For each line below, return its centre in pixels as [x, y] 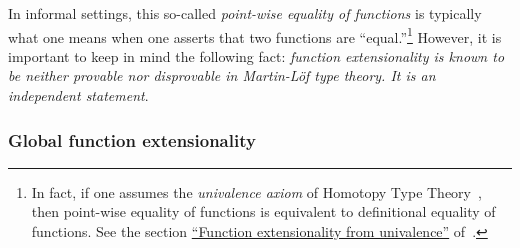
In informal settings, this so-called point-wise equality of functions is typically [245, 13]
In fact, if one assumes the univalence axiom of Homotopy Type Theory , [256, 191]
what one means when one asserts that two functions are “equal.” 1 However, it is [255, 35]
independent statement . [78, 95]
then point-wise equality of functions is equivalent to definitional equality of [263, 211]
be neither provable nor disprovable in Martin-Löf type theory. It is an [222, 75]
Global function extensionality [132, 139]
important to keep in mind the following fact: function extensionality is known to [256, 55]
